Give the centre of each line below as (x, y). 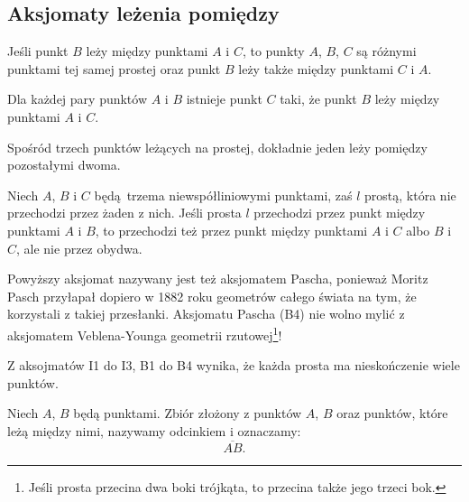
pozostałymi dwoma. (64, 165)
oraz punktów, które (392, 413)
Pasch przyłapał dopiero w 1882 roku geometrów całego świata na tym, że (212, 296)
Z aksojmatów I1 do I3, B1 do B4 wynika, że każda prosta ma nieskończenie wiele (234, 365)
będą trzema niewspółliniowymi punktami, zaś (223, 195)
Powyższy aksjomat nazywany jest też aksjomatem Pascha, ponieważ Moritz (218, 279)
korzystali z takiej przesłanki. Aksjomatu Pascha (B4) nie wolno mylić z (206, 314)
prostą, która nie (410, 195)
